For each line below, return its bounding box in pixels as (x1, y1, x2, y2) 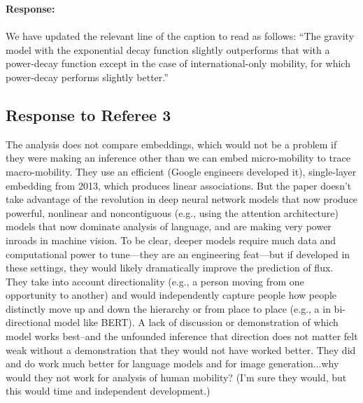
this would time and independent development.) (6, 383, 211, 398)
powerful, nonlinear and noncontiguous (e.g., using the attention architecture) (6, 205, 339, 220)
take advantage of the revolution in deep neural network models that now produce (6, 192, 358, 206)
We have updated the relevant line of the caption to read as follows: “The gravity (6, 29, 355, 43)
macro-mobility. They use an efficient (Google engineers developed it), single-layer (6, 164, 357, 178)
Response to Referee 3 (6, 104, 171, 125)
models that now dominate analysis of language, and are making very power (6, 219, 332, 234)
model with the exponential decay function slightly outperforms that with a (6, 42, 330, 57)
